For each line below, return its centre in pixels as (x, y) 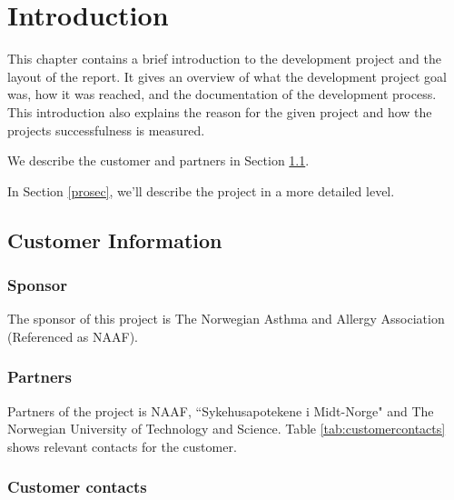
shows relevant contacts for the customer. (122, 446)
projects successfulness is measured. (106, 130)
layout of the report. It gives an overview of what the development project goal (227, 76)
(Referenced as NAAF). (73, 336)
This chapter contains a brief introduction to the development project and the (224, 59)
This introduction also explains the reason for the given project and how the (220, 111)
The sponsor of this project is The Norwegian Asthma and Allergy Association (226, 319)
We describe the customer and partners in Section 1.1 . (158, 160)
